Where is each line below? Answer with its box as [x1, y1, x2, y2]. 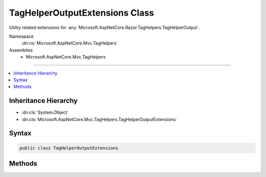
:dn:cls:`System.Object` [21, 109, 69, 115]
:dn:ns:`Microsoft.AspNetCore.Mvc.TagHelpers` [21, 40, 118, 46]
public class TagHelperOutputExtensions [19, 145, 118, 151]
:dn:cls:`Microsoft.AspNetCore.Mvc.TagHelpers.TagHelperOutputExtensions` [21, 116, 177, 122]
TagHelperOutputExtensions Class [9, 7, 155, 18]
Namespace [9, 33, 34, 39]
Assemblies [9, 47, 33, 53]
